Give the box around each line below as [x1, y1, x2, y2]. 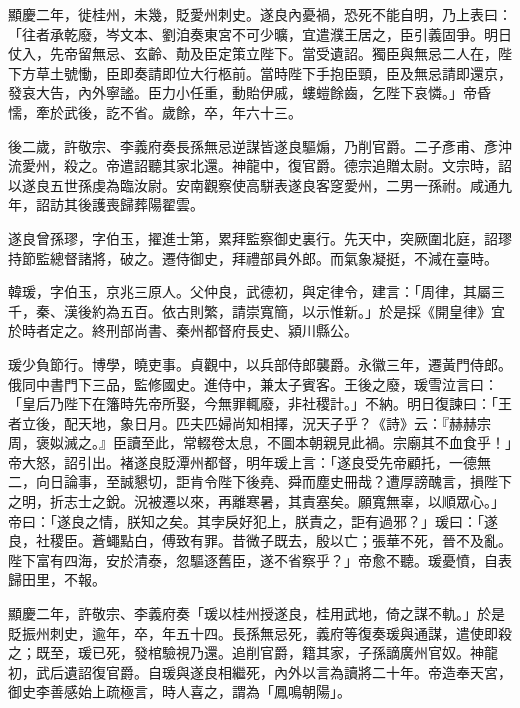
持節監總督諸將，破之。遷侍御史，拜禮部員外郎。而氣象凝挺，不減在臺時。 [8, 247, 498, 268]
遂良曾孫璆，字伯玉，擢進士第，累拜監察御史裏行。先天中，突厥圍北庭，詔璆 [8, 227, 512, 248]
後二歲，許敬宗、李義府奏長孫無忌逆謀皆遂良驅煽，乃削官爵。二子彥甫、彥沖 [8, 135, 512, 156]
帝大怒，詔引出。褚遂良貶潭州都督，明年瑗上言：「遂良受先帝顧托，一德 [8, 451, 477, 472]
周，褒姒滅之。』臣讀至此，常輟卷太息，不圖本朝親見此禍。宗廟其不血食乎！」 [8, 432, 512, 453]
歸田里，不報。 [8, 569, 106, 590]
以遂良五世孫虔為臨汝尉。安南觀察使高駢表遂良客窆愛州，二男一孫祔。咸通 [8, 174, 498, 195]
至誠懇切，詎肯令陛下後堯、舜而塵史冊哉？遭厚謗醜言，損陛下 [105, 471, 512, 492]
